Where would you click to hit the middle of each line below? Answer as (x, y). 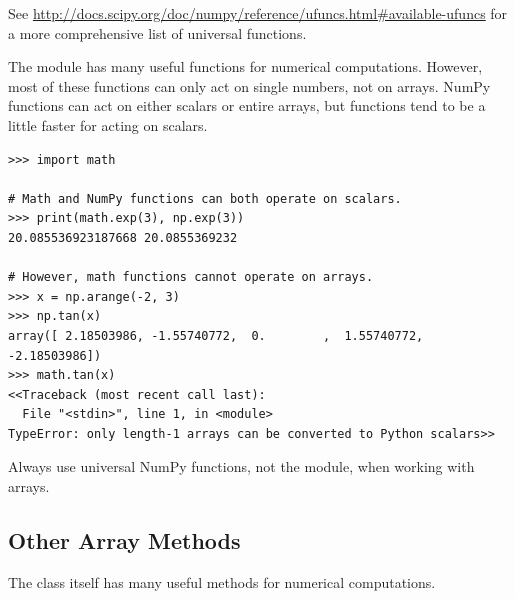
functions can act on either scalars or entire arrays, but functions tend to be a (247, 105)
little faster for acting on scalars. (108, 124)
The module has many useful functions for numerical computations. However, (245, 66)
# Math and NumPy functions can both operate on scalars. (205, 198)
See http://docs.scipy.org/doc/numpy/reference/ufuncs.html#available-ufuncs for (258, 13)
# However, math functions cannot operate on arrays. (191, 277)
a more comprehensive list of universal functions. (157, 32)
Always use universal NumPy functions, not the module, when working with (241, 466)
